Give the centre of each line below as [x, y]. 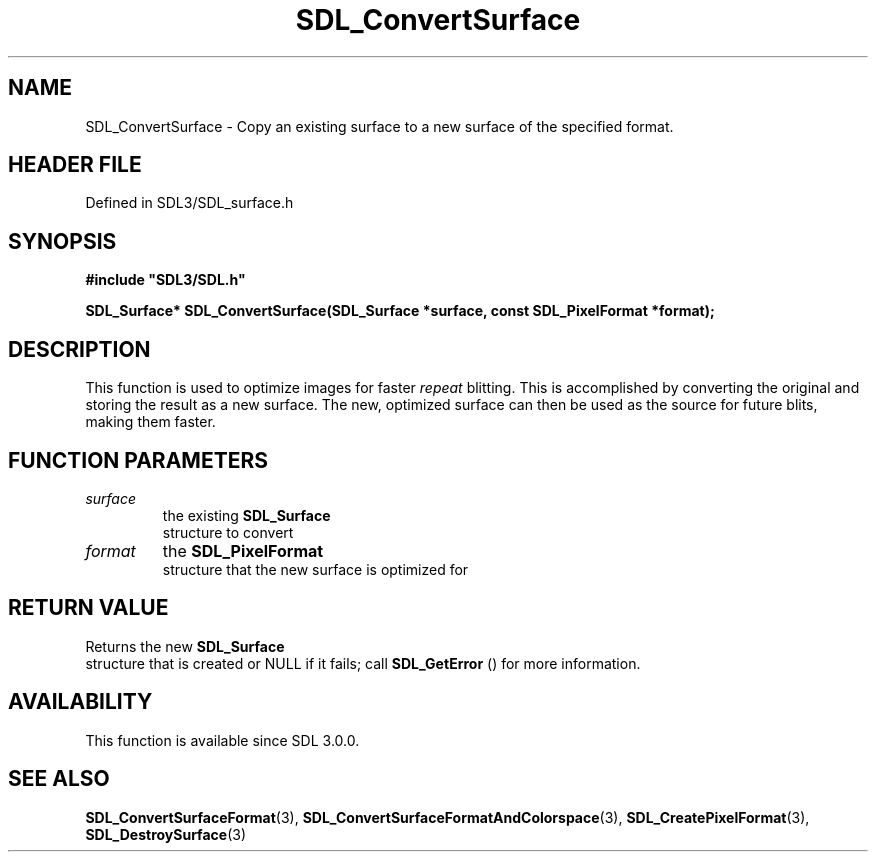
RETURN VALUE [88, 608]
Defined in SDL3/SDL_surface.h [189, 203]
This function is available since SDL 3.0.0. [222, 740]
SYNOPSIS [62, 241]
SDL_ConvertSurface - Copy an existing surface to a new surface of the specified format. [379, 126]
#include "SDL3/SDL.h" [165, 280]
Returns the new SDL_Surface [185, 646]
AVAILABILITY [80, 702]
